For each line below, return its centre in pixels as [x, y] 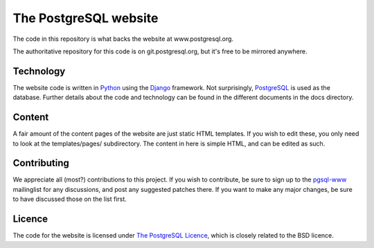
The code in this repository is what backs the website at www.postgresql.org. [123, 39]
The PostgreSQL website [86, 18]
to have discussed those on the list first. [70, 199]
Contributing [41, 163]
